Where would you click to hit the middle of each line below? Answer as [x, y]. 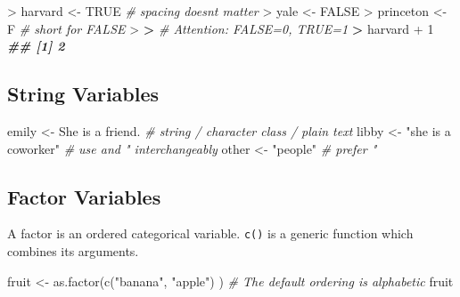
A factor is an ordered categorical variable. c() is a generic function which [210, 233]
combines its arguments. [73, 251]
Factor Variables [84, 196]
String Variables [83, 94]
